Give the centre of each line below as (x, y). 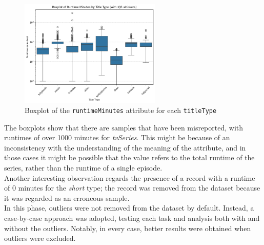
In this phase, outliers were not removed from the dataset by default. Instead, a (129, 208)
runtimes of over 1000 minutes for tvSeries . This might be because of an (117, 137)
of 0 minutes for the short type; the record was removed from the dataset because (132, 188)
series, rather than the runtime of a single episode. (83, 168)
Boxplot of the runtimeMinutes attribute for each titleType (121, 110)
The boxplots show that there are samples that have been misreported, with (124, 127)
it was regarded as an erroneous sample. (67, 197)
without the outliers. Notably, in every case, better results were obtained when (128, 228)
